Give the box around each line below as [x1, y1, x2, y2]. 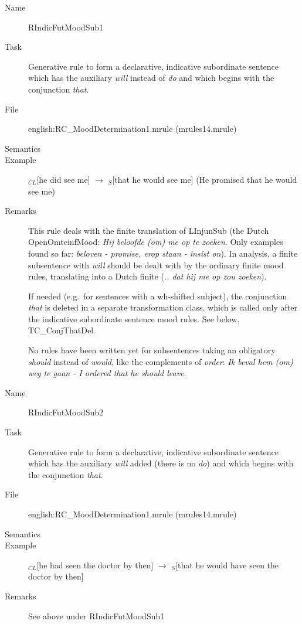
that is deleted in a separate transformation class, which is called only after [28, 301, 297, 313]
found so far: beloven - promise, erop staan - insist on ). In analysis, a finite [28, 247, 298, 259]
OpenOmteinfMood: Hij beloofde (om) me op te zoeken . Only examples [28, 236, 283, 248]
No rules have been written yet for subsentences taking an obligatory [28, 344, 276, 356]
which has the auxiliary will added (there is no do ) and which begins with [28, 457, 294, 469]
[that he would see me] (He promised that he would [112, 173, 297, 185]
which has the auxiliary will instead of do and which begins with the [28, 71, 274, 84]
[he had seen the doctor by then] [36, 558, 154, 571]
